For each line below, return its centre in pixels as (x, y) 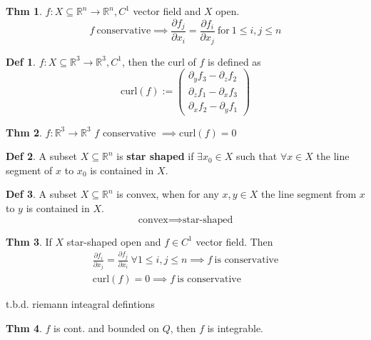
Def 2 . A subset (42, 156)
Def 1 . (21, 61)
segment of (29, 170)
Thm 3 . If (29, 241)
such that (256, 156)
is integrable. (235, 327)
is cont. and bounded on (106, 327)
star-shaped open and (114, 241)
